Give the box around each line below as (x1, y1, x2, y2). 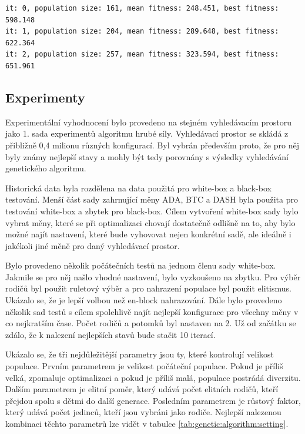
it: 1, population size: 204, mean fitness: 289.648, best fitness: (5, 27, 279, 36)
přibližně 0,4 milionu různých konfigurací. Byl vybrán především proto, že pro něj (5, 138, 299, 151)
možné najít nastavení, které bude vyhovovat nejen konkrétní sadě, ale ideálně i (5, 228, 291, 240)
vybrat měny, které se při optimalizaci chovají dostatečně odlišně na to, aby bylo (5, 216, 296, 228)
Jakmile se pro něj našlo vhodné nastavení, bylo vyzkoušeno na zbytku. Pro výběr (5, 270, 301, 283)
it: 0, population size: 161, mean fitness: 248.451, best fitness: (5, 4, 279, 12)
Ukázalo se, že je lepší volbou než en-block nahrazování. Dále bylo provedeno (5, 294, 282, 306)
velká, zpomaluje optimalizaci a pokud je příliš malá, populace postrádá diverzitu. (5, 371, 301, 383)
